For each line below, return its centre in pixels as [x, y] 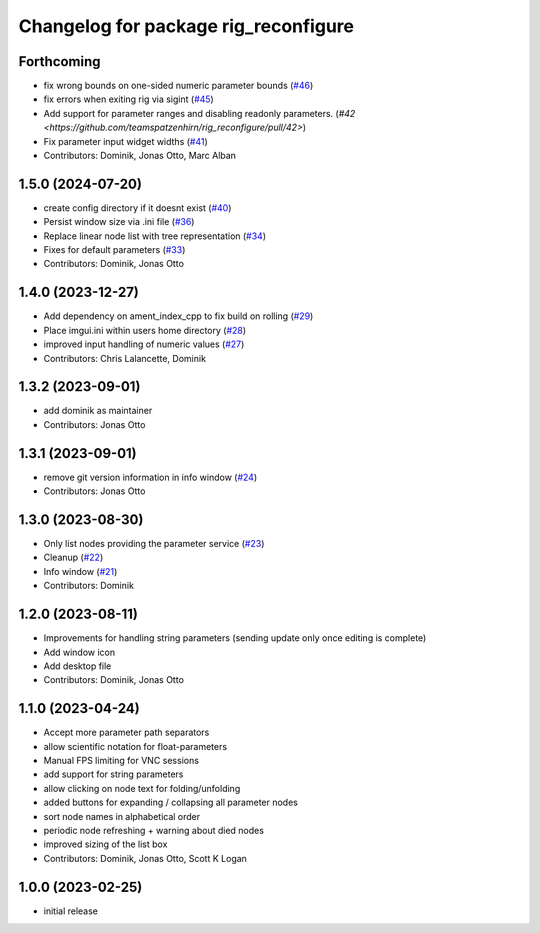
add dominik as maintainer [98, 411]
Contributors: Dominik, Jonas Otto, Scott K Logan [145, 858]
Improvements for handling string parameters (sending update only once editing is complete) [235, 638]
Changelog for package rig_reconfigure [186, 26]
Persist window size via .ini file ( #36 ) [119, 222]
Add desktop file [77, 666]
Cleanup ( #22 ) [73, 557]
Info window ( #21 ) [80, 571]
